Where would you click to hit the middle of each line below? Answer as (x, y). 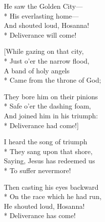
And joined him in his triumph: (51, 115)
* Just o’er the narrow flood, (47, 60)
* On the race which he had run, (53, 196)
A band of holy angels (37, 70)
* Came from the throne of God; (52, 80)
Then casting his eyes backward (51, 187)
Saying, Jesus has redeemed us (50, 161)
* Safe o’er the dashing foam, (48, 106)
